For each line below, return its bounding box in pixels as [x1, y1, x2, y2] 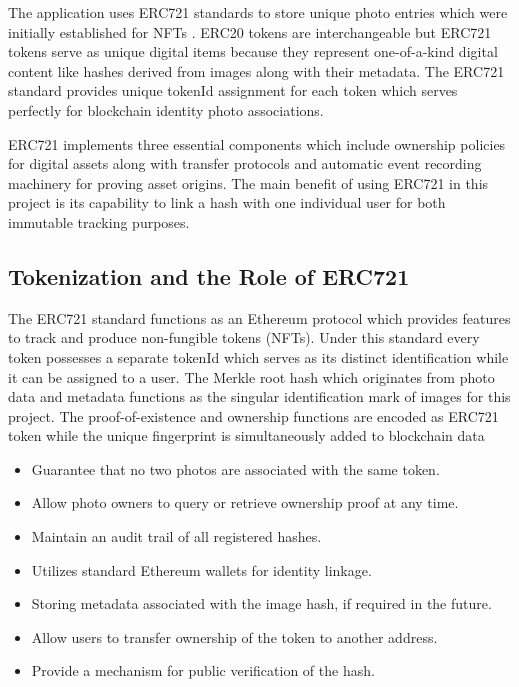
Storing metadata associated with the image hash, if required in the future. [31, 593, 492, 614]
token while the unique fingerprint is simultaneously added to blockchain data [8, 425, 485, 446]
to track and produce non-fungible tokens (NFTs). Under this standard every [8, 327, 480, 348]
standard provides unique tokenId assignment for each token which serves [8, 80, 458, 101]
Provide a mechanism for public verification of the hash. [31, 660, 375, 681]
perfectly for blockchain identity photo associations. [8, 99, 324, 120]
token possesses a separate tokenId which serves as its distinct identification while [8, 346, 509, 367]
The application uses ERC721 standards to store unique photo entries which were [8, 2, 508, 22]
